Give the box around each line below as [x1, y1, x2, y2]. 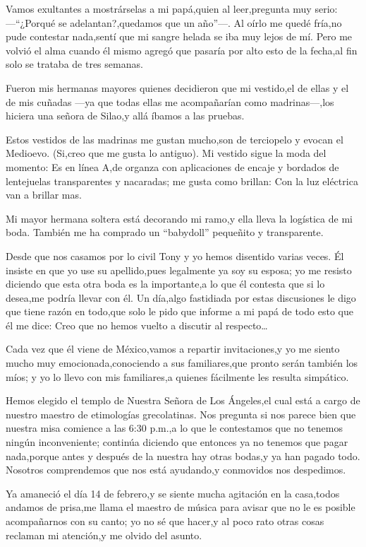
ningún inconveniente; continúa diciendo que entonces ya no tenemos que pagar [6, 435, 348, 449]
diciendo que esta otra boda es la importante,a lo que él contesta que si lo [6, 276, 325, 291]
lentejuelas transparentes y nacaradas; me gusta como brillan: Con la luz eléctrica [6, 173, 358, 188]
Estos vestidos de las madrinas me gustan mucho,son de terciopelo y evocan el [6, 131, 343, 146]
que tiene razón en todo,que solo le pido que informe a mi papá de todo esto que [6, 304, 353, 319]
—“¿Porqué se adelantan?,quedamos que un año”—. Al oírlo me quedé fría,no [6, 15, 342, 30]
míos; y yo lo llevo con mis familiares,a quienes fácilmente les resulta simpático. [6, 369, 349, 384]
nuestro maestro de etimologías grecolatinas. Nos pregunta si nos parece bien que [6, 406, 356, 421]
